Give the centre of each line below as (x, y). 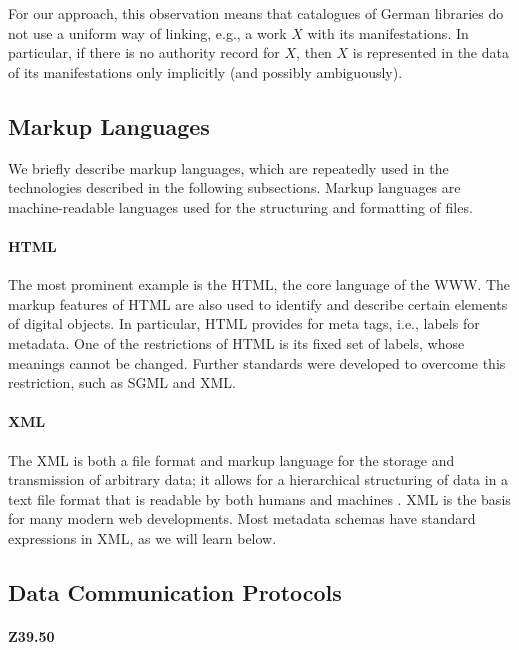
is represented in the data (430, 52)
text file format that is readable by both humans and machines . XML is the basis (259, 498)
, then (314, 52)
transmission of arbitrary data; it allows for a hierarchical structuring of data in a (258, 479)
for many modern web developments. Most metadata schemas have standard (242, 518)
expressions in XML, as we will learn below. (142, 537)
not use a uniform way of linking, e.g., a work (147, 32)
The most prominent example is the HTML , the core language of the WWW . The (259, 284)
